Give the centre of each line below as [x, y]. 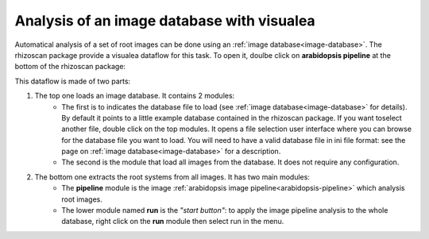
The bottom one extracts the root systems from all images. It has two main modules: [172, 177]
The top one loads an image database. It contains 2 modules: [135, 96]
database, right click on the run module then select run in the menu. [173, 222]
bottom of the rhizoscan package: [70, 67]
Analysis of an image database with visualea [165, 21]
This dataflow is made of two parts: [73, 81]
